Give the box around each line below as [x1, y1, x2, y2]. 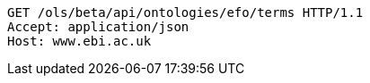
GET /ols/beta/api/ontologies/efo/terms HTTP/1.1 [7, 5, 364, 20]
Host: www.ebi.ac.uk [7, 34, 152, 48]
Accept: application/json [7, 20, 189, 34]
